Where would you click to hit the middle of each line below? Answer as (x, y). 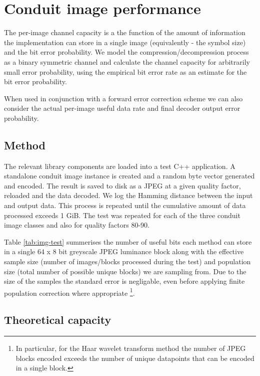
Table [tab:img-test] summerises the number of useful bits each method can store (128, 241)
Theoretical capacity (58, 320)
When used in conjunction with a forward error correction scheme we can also (123, 98)
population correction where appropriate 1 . (69, 292)
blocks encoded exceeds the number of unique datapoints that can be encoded (135, 358)
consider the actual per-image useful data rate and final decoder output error (122, 108)
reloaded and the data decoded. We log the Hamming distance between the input (128, 195)
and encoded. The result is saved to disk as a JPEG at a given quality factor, (122, 185)
